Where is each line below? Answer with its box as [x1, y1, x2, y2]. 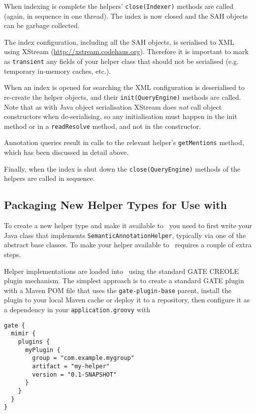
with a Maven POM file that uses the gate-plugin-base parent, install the [4, 285, 231, 295]
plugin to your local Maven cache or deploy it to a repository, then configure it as [4, 295, 250, 305]
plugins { [18, 338, 50, 345]
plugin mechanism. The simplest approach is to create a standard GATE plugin [4, 275, 244, 286]
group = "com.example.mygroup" [32, 355, 134, 362]
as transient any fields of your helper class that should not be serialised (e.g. [4, 56, 239, 66]
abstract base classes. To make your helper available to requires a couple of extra [4, 239, 252, 250]
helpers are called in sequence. [4, 173, 95, 183]
